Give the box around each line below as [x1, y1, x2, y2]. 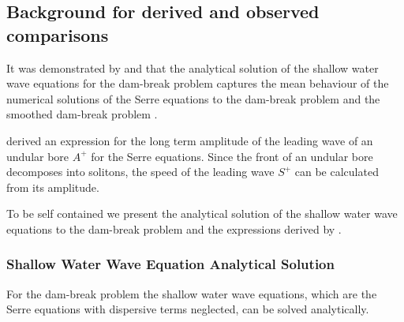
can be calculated [294, 163, 379, 180]
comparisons [6, 22, 109, 47]
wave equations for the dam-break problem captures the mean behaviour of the [6, 75, 389, 92]
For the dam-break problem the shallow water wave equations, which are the [6, 285, 377, 301]
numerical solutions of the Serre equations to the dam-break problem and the [6, 90, 380, 107]
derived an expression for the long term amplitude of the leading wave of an [6, 132, 373, 148]
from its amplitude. [6, 178, 99, 195]
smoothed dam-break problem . [6, 106, 158, 122]
